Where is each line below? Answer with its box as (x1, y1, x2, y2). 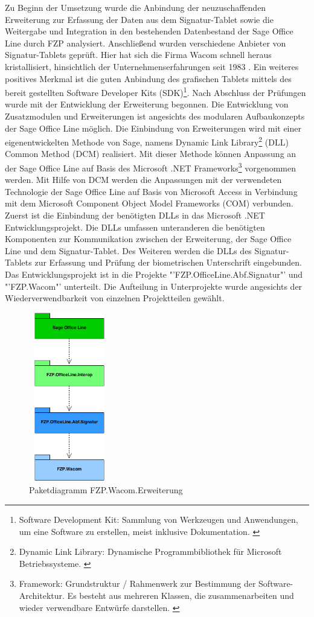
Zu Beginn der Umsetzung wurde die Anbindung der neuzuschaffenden (5, 1, 266, 13)
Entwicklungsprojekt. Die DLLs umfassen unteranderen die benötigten (5, 220, 265, 233)
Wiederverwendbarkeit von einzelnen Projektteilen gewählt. (5, 292, 225, 304)
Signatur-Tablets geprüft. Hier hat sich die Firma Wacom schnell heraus (5, 48, 272, 61)
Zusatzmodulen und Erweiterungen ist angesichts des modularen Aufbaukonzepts (5, 110, 305, 122)
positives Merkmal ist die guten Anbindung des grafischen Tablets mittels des (5, 72, 292, 85)
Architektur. (19, 589, 65, 601)
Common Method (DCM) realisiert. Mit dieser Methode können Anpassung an (5, 147, 296, 160)
